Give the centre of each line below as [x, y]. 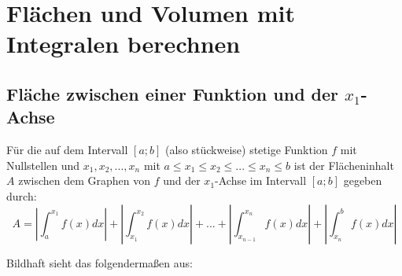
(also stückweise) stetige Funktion [247, 150]
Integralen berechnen [124, 44]
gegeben [363, 180]
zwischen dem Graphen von [84, 180]
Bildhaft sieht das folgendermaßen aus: [100, 262]
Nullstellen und [43, 165]
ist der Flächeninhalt [344, 165]
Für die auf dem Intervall [67, 150]
